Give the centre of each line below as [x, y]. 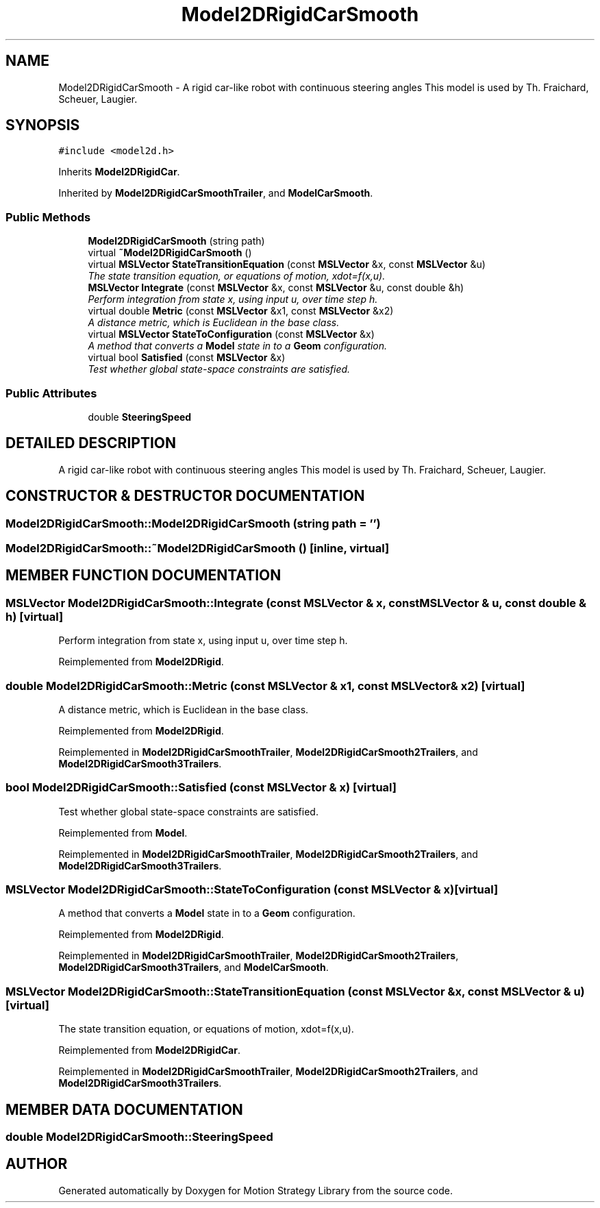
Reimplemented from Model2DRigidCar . [149, 1050]
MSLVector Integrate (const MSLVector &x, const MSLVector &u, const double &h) [276, 288]
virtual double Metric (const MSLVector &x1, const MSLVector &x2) [241, 311]
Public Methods [48, 217]
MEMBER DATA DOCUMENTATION [124, 1109]
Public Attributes [51, 393]
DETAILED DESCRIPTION [91, 443]
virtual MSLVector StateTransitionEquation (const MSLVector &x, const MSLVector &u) [287, 264]
